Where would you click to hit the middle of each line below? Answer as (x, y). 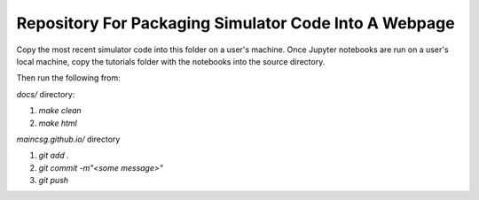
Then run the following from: (69, 78)
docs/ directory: (46, 94)
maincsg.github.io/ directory (68, 139)
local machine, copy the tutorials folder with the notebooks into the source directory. (171, 61)
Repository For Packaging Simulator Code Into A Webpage (236, 23)
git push (54, 181)
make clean (60, 111)
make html (58, 123)
